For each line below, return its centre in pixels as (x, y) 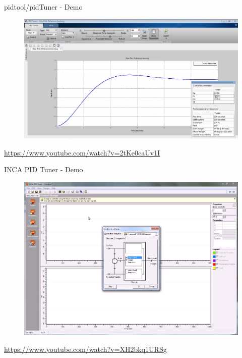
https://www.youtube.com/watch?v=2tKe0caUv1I (82, 152)
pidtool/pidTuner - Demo (43, 7)
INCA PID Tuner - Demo (44, 169)
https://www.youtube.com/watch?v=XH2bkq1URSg (85, 349)
